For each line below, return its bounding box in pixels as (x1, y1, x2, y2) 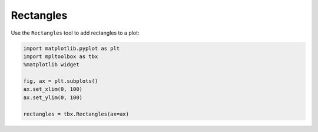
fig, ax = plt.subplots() (23, 78, 98, 84)
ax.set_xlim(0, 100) (23, 86, 82, 93)
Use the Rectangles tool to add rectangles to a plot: (11, 29, 140, 36)
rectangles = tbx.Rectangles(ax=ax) (23, 110, 130, 117)
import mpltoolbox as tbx (23, 53, 98, 60)
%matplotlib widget (23, 62, 79, 68)
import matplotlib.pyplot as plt (23, 45, 120, 52)
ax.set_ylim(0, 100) (23, 94, 82, 101)
